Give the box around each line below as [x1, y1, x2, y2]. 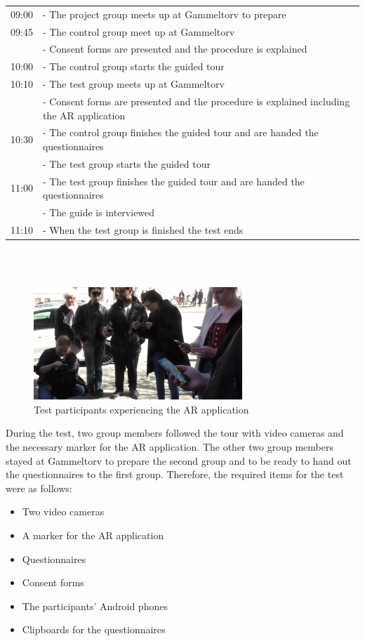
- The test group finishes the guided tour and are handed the [42, 173, 305, 188]
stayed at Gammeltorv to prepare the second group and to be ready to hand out [6, 453, 352, 468]
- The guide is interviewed [42, 205, 155, 220]
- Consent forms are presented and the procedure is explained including [42, 93, 350, 108]
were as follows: [6, 480, 72, 495]
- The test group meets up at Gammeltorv [42, 77, 225, 91]
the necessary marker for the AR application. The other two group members [6, 440, 333, 454]
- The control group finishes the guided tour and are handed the [42, 125, 319, 140]
